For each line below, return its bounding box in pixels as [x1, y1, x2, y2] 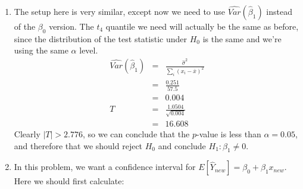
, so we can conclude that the [82, 127, 190, 140]
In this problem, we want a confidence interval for [14, 160, 196, 173]
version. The [49, 20, 94, 32]
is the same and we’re [202, 32, 282, 45]
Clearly [14, 127, 40, 140]
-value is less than [196, 127, 261, 140]
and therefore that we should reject [14, 139, 143, 152]
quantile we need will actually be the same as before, [105, 20, 299, 32]
